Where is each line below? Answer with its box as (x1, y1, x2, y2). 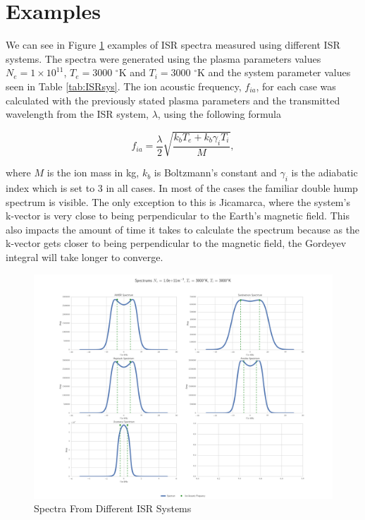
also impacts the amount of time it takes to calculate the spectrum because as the (6, 222, 360, 236)
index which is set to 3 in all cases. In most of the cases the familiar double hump (6, 181, 358, 195)
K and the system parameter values (197, 65, 351, 80)
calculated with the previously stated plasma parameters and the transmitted (6, 92, 340, 107)
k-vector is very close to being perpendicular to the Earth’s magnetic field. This (6, 208, 349, 223)
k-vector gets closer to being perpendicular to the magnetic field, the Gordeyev (6, 236, 347, 250)
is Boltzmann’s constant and (154, 165, 277, 180)
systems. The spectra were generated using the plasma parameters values (6, 51, 321, 66)
